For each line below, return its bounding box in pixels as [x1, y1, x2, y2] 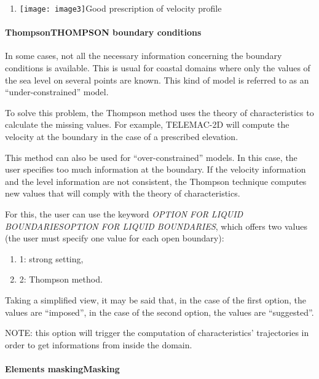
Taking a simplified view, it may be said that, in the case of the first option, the [5, 293, 306, 306]
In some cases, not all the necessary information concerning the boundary [5, 49, 282, 62]
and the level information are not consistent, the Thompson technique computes [5, 174, 307, 187]
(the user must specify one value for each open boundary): [5, 232, 224, 244]
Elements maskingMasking [5, 362, 120, 375]
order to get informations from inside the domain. [5, 338, 192, 351]
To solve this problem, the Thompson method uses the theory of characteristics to [5, 106, 314, 119]
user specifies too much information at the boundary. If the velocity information [5, 163, 306, 176]
